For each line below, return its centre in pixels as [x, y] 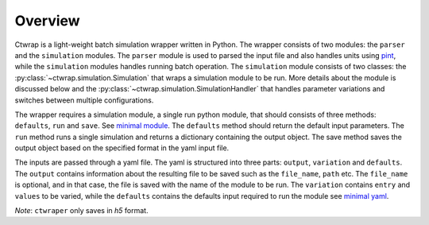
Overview [47, 21]
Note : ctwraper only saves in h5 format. [81, 211]
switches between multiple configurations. [84, 100]
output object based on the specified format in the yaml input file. [122, 148]
